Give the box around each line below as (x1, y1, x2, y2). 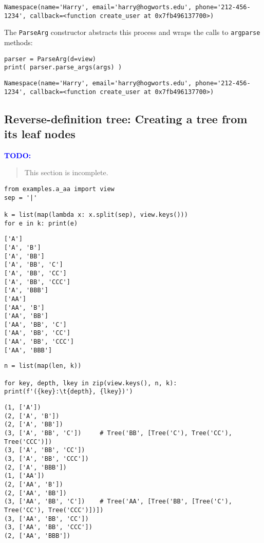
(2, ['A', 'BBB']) (4, 463, 67, 471)
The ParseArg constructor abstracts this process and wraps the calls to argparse (4, 27, 260, 38)
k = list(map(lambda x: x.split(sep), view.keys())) (4, 211, 188, 218)
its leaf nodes (4, 125, 76, 141)
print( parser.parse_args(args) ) (4, 64, 122, 71)
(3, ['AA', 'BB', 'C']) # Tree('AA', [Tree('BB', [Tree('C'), (4, 498, 232, 505)
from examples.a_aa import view (4, 185, 115, 193)
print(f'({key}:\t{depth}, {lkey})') (4, 388, 133, 396)
